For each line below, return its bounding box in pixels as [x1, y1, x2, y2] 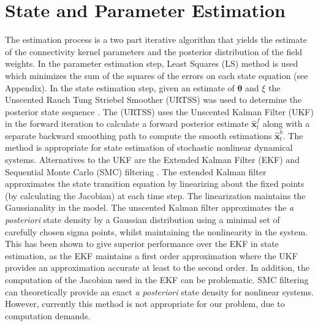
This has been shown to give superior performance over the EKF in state [5, 237, 279, 250]
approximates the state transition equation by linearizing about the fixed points [5, 177, 305, 190]
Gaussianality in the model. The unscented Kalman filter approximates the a [5, 201, 294, 214]
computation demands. [5, 309, 91, 322]
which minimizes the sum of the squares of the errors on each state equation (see [5, 69, 308, 81]
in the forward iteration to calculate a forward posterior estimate [5, 117, 249, 130]
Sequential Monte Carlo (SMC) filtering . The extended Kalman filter [5, 165, 267, 178]
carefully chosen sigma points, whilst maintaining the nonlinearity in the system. [5, 225, 308, 238]
